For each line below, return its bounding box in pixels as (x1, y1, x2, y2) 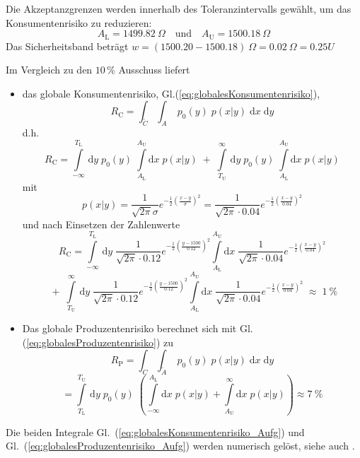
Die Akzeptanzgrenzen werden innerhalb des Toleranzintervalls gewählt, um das (6, 1, 352, 16)
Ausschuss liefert (118, 62, 190, 77)
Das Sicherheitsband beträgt (6, 38, 129, 53)
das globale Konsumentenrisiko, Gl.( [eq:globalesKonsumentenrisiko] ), (22, 86, 320, 100)
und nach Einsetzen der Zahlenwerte (22, 216, 180, 231)
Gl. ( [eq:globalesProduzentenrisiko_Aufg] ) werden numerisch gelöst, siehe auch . (6, 438, 355, 453)
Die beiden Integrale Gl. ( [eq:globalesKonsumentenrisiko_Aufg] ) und (6, 424, 305, 439)
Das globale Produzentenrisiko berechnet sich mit (22, 321, 237, 336)
